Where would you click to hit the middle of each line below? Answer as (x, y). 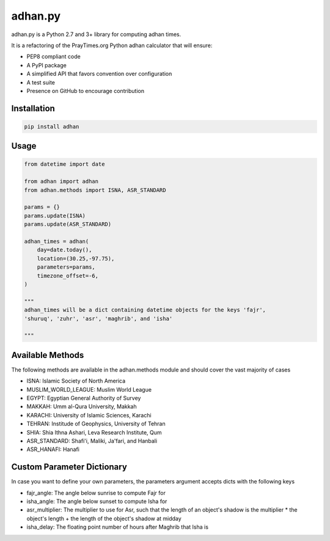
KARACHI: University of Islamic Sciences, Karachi (89, 415)
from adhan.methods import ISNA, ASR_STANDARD (95, 190)
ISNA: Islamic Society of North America (76, 381)
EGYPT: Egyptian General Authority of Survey (84, 398)
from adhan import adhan (61, 181)
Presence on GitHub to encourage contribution (86, 91)
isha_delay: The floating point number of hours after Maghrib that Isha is (118, 527)
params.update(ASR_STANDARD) (68, 224)
